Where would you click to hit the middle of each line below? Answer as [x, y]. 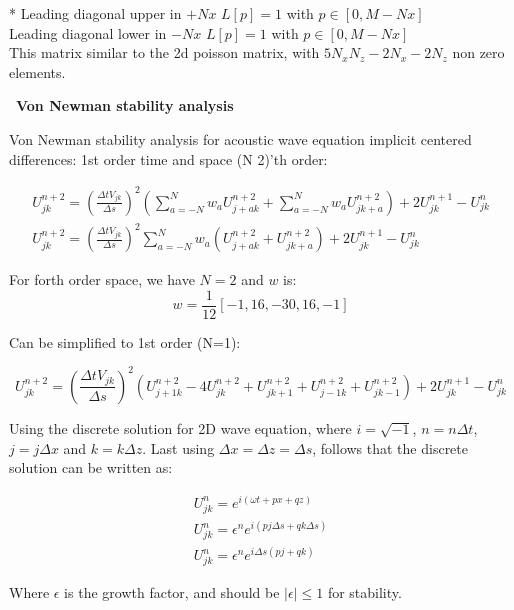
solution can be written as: [91, 467]
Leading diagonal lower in [88, 32]
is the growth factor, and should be [172, 592]
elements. [37, 71]
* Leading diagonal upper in [95, 13]
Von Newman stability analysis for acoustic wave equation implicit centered [240, 138]
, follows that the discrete [390, 447]
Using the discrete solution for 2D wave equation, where [180, 427]
